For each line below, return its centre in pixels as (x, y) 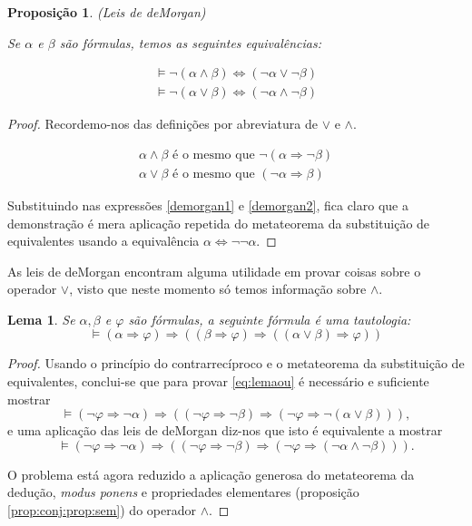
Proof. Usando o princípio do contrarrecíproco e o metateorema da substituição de (236, 363)
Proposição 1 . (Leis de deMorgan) (107, 12)
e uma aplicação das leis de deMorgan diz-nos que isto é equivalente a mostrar (225, 430)
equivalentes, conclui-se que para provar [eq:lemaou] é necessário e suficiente (218, 381)
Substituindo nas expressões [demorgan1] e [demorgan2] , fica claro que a (208, 205)
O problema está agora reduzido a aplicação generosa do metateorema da (211, 474)
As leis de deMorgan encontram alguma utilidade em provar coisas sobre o (214, 271)
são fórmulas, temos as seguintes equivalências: (190, 42)
